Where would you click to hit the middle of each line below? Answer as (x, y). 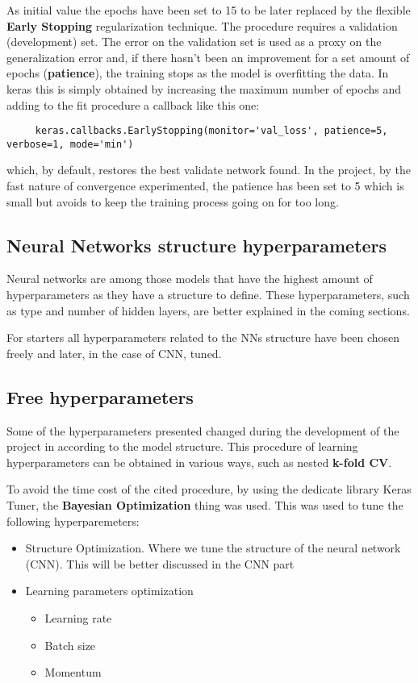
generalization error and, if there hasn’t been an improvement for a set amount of (208, 57)
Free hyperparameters (100, 396)
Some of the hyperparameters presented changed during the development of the (203, 430)
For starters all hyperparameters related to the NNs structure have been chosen (203, 337)
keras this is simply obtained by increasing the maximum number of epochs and (204, 88)
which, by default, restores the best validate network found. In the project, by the (209, 170)
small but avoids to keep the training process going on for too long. (173, 201)
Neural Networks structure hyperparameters (197, 245)
